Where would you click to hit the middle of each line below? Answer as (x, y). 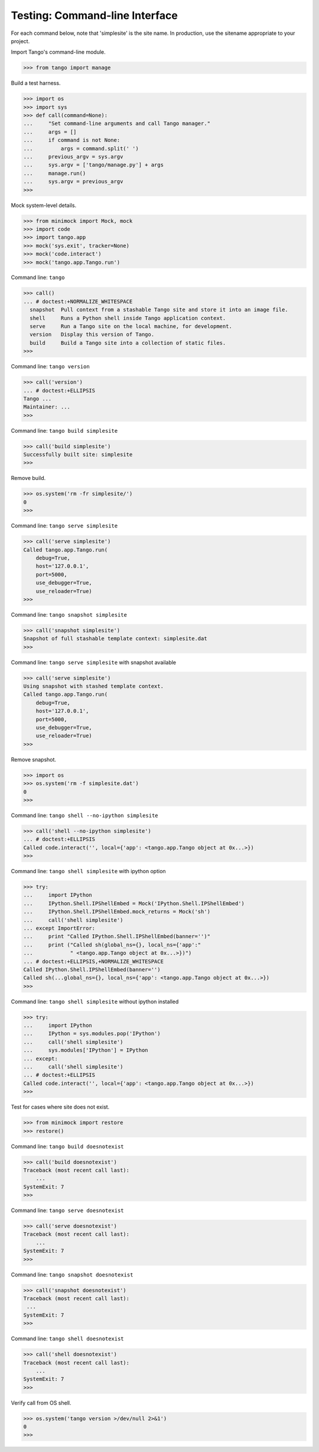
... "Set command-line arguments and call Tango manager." (117, 124)
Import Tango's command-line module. (58, 52)
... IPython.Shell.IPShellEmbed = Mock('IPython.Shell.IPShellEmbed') (134, 903)
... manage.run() (55, 173)
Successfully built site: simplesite (78, 455)
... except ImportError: (59, 928)
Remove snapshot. (33, 759)
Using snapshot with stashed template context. (93, 686)
